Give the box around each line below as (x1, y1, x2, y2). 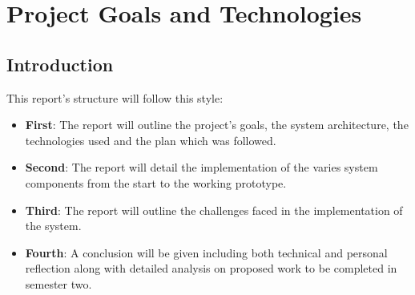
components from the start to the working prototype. (25, 174, 287, 191)
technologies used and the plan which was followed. (25, 131, 276, 148)
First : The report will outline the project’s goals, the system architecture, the (25, 116, 409, 133)
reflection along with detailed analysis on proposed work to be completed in (25, 260, 397, 277)
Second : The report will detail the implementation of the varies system (25, 159, 378, 176)
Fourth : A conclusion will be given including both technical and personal (25, 244, 388, 261)
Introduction (6, 51, 114, 76)
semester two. (25, 275, 92, 292)
